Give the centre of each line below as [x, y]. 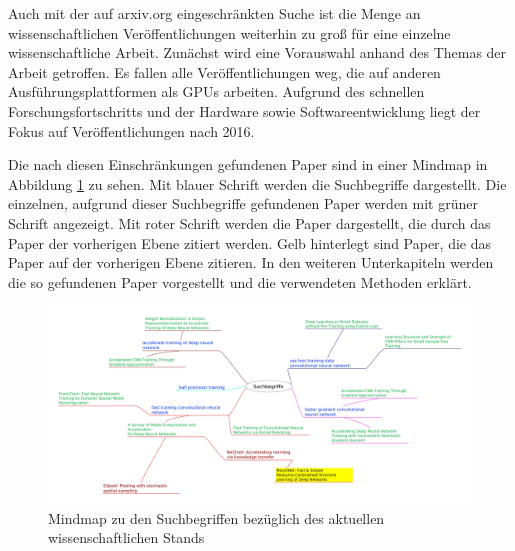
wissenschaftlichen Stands [126, 537]
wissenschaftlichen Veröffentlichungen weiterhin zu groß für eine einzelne [229, 32]
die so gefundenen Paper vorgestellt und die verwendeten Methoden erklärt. [240, 281]
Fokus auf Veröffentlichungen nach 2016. [131, 130]
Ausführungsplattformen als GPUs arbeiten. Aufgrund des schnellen [216, 91]
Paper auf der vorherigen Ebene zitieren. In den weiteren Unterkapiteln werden [251, 262]
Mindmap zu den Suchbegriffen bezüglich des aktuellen [216, 517]
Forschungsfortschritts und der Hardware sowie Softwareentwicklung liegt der [244, 110]
